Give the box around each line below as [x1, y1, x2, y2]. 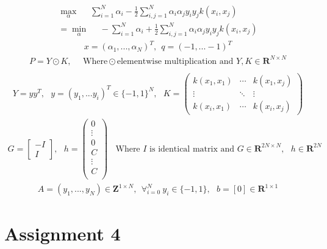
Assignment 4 [4, 221, 121, 246]
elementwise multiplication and [117, 57, 234, 66]
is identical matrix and [149, 144, 234, 153]
